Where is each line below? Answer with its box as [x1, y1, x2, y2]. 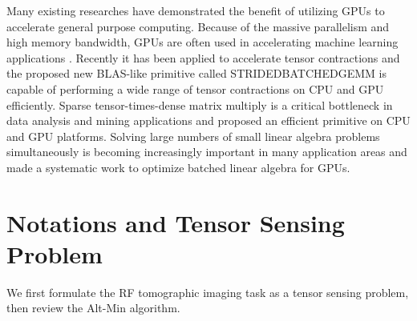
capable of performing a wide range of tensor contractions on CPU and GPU [6, 80, 384, 97]
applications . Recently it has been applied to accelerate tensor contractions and [6, 49, 400, 66]
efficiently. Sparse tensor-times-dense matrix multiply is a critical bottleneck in [6, 96, 393, 113]
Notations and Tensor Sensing [6, 206, 345, 239]
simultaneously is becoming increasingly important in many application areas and [6, 143, 407, 160]
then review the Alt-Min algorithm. [6, 299, 180, 316]
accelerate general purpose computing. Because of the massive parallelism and [6, 18, 390, 34]
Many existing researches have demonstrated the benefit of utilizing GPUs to [6, 2, 385, 18]
